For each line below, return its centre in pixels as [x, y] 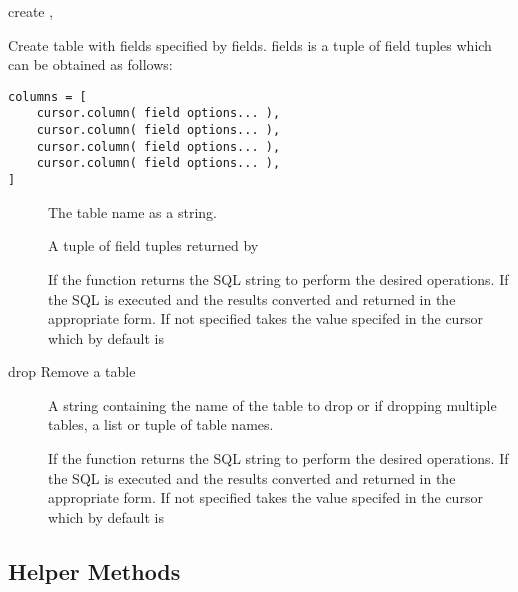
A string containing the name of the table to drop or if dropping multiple [272, 404]
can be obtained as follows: [90, 64]
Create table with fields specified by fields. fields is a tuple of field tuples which [250, 44]
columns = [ [47, 96]
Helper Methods [94, 570]
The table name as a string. [132, 211]
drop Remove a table [72, 371]
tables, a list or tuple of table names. [161, 424]
